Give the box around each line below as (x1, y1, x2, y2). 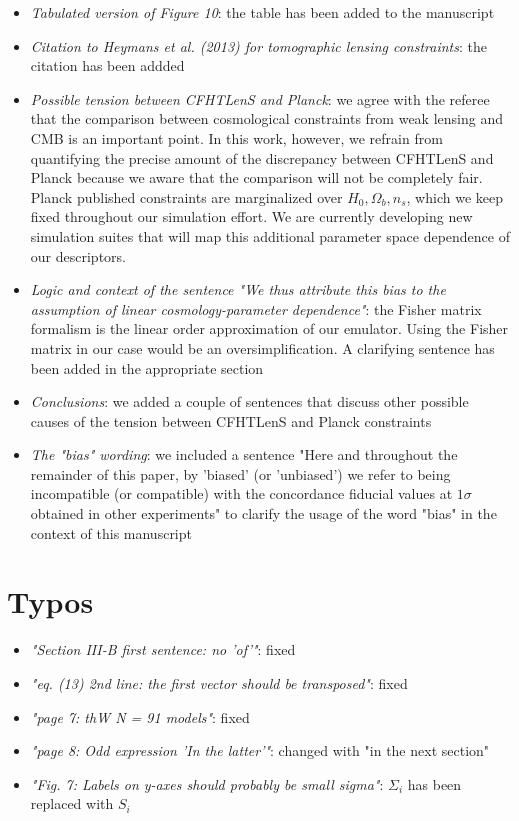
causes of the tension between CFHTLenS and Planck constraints (30, 410, 432, 431)
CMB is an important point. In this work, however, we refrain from (30, 127, 443, 148)
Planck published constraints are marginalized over (30, 186, 343, 207)
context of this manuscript (30, 522, 192, 543)
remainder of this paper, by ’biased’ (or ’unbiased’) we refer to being (30, 463, 451, 484)
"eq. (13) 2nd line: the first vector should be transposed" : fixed (30, 672, 408, 693)
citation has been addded (30, 55, 185, 76)
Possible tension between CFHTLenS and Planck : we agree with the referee (30, 88, 490, 109)
